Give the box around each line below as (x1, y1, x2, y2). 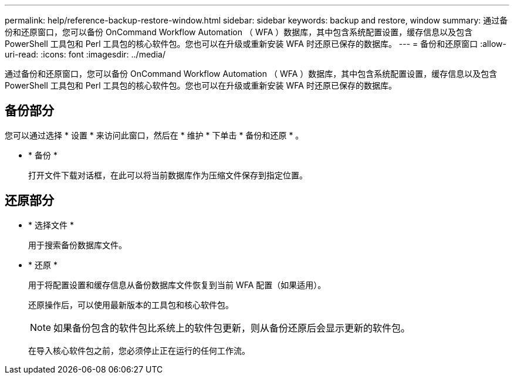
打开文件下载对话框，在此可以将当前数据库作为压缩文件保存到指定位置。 (28, 170, 307, 180)
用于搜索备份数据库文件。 (28, 239, 127, 250)
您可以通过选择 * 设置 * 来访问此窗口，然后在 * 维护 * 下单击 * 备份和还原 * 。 (5, 130, 304, 140)
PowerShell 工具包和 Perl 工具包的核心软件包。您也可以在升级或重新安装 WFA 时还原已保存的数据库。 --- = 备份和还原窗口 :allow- (5, 39, 506, 49)
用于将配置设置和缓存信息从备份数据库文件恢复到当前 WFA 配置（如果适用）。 (28, 279, 326, 290)
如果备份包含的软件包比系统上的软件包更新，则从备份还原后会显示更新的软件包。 (53, 322, 411, 334)
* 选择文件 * (28, 219, 74, 230)
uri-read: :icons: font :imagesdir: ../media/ (5, 49, 165, 59)
